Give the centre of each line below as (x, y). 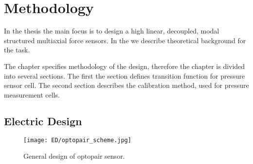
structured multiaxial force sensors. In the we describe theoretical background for (125, 40)
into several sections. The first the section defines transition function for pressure (125, 75)
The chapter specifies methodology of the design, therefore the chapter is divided (125, 66)
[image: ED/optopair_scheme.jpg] (77, 140)
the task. (17, 50)
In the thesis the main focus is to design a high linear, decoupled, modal (112, 31)
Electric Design (43, 121)
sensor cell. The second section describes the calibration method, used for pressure (126, 85)
